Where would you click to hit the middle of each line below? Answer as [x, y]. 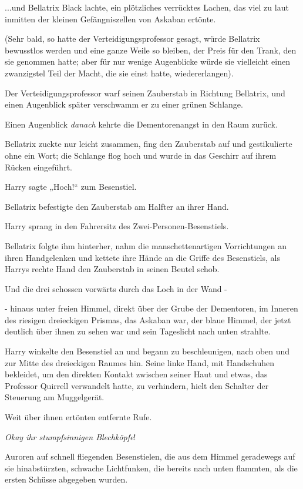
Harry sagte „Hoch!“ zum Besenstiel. [71, 187]
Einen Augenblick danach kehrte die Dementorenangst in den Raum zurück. [141, 124]
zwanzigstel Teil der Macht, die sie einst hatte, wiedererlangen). [119, 73]
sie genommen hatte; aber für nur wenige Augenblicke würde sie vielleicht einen [147, 61]
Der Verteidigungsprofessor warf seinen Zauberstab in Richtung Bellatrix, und [145, 93]
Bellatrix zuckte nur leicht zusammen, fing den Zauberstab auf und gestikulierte [149, 144]
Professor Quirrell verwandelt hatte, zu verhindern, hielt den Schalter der [137, 385]
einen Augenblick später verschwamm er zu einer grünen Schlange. [124, 104]
